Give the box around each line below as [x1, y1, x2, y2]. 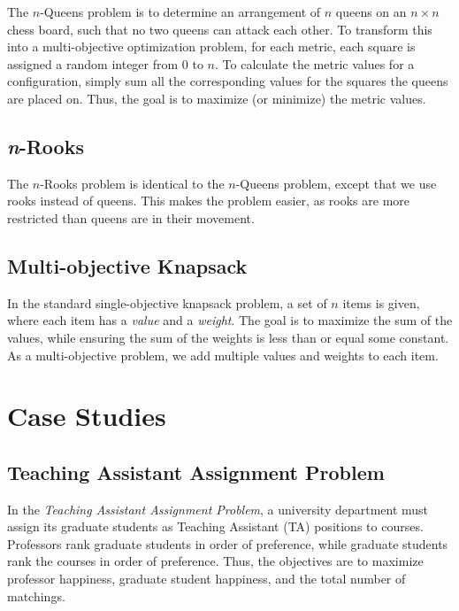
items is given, [342, 293, 420, 312]
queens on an [335, 3, 407, 20]
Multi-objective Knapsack [7, 251, 248, 279]
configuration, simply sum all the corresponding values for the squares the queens [7, 72, 448, 90]
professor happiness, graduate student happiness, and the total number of [7, 569, 406, 588]
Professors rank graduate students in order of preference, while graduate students [7, 534, 448, 553]
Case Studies [7, 398, 166, 434]
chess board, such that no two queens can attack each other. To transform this [7, 19, 432, 38]
